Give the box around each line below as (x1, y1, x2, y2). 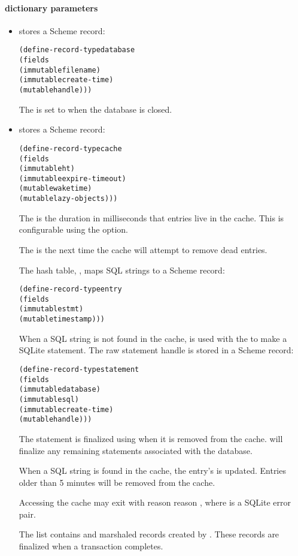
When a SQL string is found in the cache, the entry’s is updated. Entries (19, 464, 286, 477)
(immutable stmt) (19, 305, 84, 314)
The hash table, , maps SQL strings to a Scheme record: (19, 263, 225, 276)
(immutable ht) (19, 164, 75, 173)
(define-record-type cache (19, 144, 122, 153)
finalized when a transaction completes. (19, 540, 163, 552)
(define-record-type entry (19, 285, 122, 294)
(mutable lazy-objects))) (19, 194, 118, 203)
